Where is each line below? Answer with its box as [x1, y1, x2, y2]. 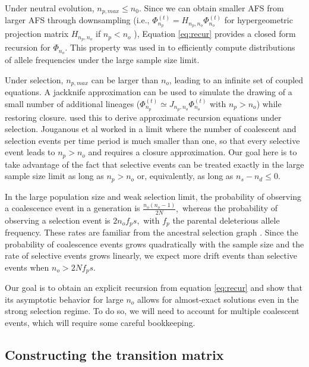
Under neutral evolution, [5, 2, 94, 14]
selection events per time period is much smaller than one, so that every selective [5, 134, 300, 146]
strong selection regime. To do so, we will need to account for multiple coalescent [5, 305, 299, 317]
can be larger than [91, 73, 159, 86]
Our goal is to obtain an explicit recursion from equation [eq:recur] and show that [5, 281, 303, 294]
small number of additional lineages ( [5, 97, 140, 109]
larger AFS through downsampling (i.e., [5, 14, 150, 26]
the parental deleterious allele [172, 214, 280, 226]
